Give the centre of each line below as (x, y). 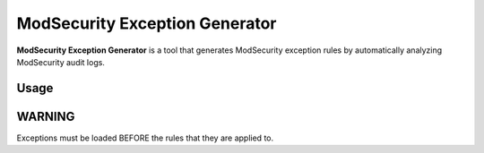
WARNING (46, 116)
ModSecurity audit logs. (60, 62)
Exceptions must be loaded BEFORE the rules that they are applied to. (145, 138)
